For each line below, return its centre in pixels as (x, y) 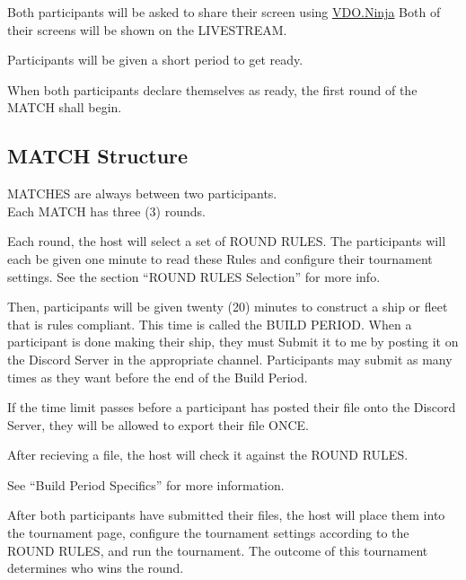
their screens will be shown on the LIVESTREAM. (147, 29)
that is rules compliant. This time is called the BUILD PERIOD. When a (210, 324)
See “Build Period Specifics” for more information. (146, 484)
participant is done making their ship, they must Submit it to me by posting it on (233, 342)
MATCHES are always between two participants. (142, 193)
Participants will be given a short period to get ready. (155, 60)
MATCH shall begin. (65, 107)
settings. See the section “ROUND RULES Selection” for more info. (194, 276)
